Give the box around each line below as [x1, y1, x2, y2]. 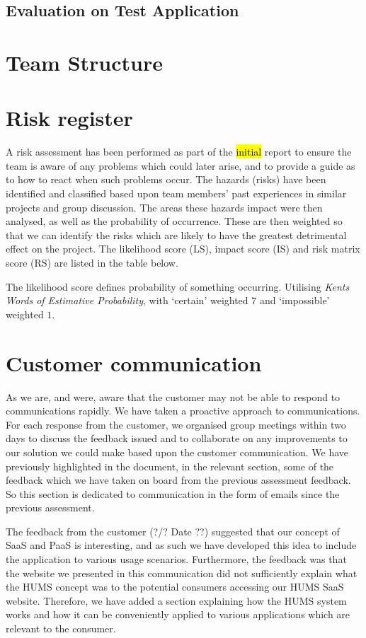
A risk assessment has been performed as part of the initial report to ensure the [6, 144, 352, 159]
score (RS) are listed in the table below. [6, 255, 178, 270]
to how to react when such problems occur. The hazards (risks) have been [6, 172, 326, 187]
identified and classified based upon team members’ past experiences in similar [6, 186, 347, 201]
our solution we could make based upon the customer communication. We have [6, 444, 349, 459]
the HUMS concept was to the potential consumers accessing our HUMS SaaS [6, 579, 344, 594]
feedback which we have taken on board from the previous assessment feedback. [6, 472, 351, 487]
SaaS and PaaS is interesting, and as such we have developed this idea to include [6, 538, 357, 552]
